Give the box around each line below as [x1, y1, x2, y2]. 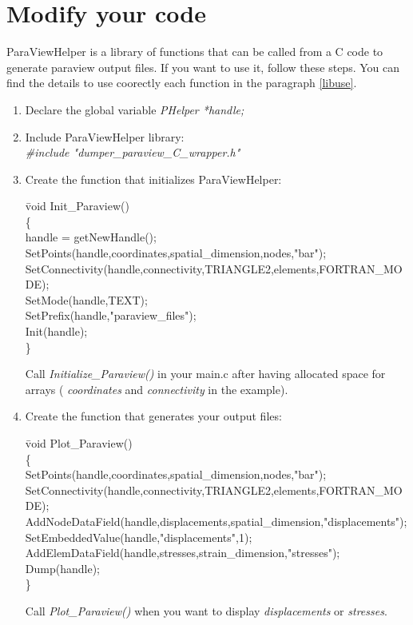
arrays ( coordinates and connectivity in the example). [25, 380, 288, 397]
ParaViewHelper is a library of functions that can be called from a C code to [6, 43, 383, 60]
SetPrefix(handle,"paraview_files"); [25, 307, 197, 324]
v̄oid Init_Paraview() [25, 197, 129, 214]
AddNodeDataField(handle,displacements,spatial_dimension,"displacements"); [25, 512, 407, 529]
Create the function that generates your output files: [25, 408, 282, 424]
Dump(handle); [25, 559, 100, 576]
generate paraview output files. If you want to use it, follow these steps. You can [6, 58, 399, 75]
